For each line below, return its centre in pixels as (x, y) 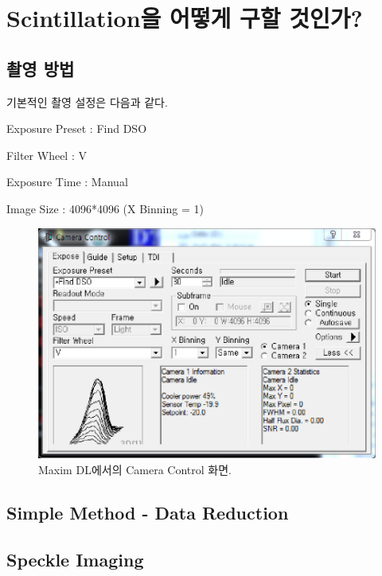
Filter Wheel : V (47, 155)
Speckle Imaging (75, 559)
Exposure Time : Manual (67, 182)
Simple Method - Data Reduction (148, 512)
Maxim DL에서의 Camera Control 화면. (135, 469)
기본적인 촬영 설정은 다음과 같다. (87, 101)
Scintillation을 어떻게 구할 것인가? (185, 18)
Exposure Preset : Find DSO (77, 128)
